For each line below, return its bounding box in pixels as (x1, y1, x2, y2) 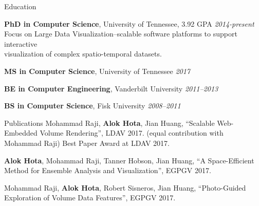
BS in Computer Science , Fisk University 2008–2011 (4, 100, 181, 111)
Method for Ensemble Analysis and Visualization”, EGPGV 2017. (4, 165, 211, 176)
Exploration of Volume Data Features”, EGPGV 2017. (4, 192, 176, 203)
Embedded (4, 127, 38, 138)
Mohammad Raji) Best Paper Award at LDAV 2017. (4, 137, 170, 148)
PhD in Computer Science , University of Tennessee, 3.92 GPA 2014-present (4, 18, 254, 29)
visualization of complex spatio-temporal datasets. (4, 48, 162, 59)
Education (4, 1, 36, 11)
